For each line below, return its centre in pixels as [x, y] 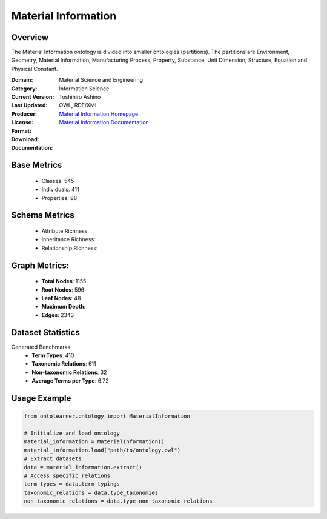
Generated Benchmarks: [41, 347]
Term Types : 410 [53, 355]
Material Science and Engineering [101, 80]
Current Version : [33, 97]
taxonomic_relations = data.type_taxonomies [91, 492]
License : [22, 122]
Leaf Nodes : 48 [61, 298]
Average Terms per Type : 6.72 [70, 381]
